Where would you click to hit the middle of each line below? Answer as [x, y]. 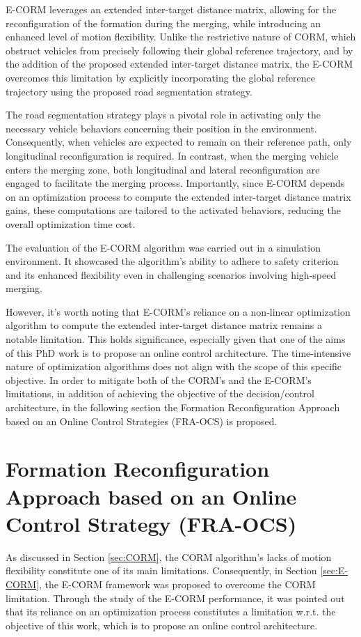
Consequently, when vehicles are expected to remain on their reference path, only [179, 142]
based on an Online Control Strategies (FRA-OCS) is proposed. [142, 421]
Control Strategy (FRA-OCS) [151, 523]
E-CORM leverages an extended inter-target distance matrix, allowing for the [171, 9]
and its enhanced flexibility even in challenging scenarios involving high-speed [171, 274]
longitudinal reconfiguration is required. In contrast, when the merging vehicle [172, 155]
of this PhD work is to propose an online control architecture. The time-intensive [178, 352]
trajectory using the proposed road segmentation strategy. [129, 91]
